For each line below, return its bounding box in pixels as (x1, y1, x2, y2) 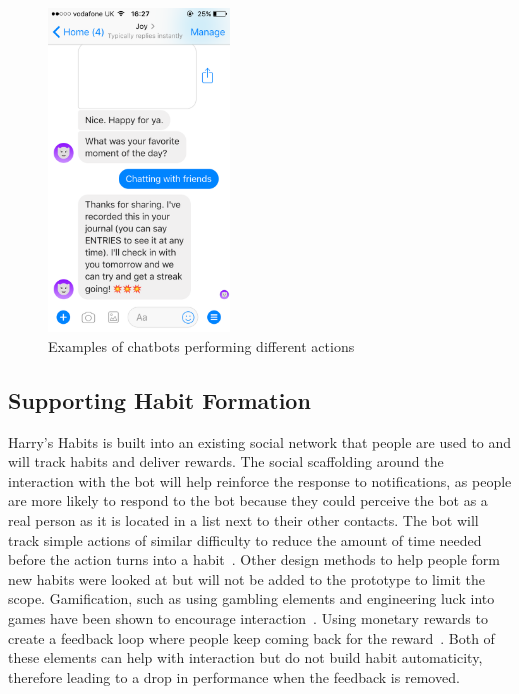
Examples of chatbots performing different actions (48, 335, 355, 356)
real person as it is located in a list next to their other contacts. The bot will (8, 510, 479, 531)
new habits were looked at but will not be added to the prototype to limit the (8, 568, 485, 589)
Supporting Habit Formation (8, 384, 311, 415)
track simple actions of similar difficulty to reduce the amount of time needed (8, 529, 482, 550)
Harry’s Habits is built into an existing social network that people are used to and (8, 431, 512, 452)
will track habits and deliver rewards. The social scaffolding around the (8, 451, 444, 472)
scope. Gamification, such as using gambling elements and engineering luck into (8, 588, 495, 609)
